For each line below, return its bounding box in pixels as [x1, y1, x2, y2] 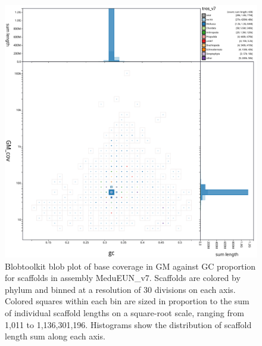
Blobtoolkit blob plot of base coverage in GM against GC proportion [5, 259, 256, 272]
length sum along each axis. [5, 330, 105, 342]
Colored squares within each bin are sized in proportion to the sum [5, 295, 249, 307]
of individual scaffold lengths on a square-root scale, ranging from [5, 306, 244, 319]
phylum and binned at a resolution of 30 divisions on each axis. [5, 283, 236, 295]
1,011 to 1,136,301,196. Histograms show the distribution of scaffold [5, 318, 252, 330]
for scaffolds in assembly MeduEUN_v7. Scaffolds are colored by [5, 271, 241, 284]
